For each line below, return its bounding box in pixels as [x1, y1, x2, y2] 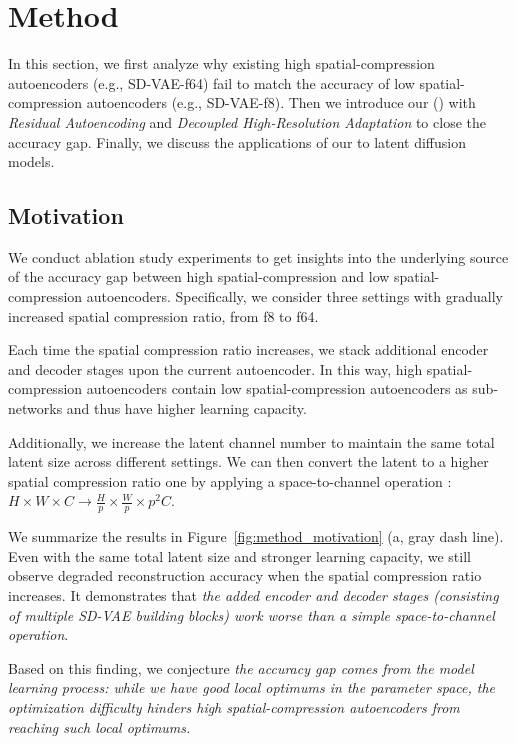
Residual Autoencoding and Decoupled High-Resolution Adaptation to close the [8, 111, 486, 132]
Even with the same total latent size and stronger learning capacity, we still [8, 545, 471, 566]
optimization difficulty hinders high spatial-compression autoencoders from [8, 697, 460, 717]
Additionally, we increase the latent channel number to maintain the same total [8, 431, 495, 452]
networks [8, 398, 63, 419]
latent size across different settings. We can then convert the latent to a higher [8, 451, 489, 472]
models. [8, 151, 55, 172]
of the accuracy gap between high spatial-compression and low [8, 266, 390, 287]
